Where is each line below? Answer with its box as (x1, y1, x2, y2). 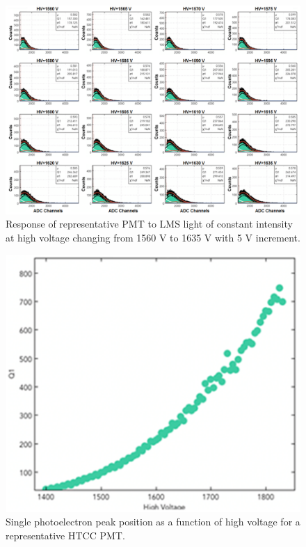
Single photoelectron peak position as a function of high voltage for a (6, 514, 300, 529)
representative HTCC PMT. (6, 528, 125, 542)
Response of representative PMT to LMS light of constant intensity (6, 216, 293, 231)
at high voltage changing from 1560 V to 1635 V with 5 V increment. (6, 230, 300, 244)
